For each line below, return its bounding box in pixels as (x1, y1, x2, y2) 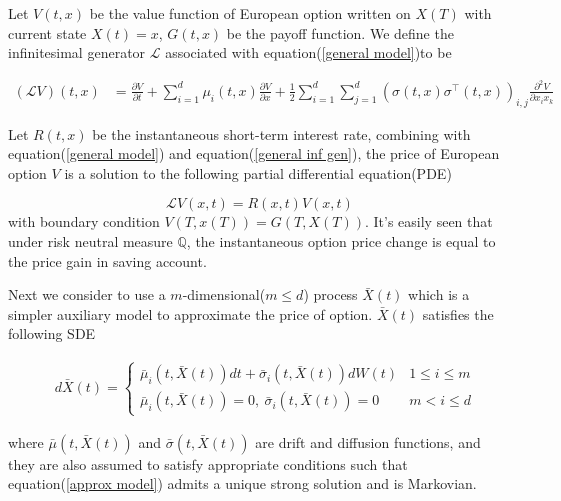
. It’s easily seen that (364, 211, 493, 232)
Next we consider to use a (8, 284, 166, 305)
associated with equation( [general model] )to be (165, 42, 452, 63)
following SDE (8, 323, 96, 344)
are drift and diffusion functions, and (255, 431, 481, 452)
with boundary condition (8, 211, 160, 232)
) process (303, 284, 358, 305)
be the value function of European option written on (89, 3, 411, 23)
